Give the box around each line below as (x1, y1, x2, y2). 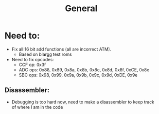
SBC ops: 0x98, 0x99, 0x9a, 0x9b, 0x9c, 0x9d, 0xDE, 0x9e (18, 72, 138, 78)
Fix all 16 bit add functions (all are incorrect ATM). (11, 46, 111, 52)
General (65, 3, 98, 14)
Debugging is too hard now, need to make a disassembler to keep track (11, 99, 155, 105)
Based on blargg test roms (18, 51, 72, 57)
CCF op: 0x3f (18, 62, 46, 67)
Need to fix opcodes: (11, 56, 54, 62)
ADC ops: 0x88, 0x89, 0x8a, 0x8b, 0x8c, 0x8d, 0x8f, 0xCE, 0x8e (18, 66, 150, 73)
